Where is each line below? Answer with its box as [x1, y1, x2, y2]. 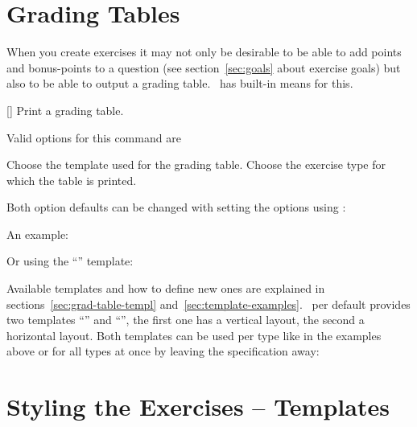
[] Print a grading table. [6, 101, 124, 118]
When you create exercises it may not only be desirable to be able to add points [6, 43, 402, 60]
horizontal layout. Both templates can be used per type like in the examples [6, 326, 382, 343]
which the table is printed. [6, 171, 137, 188]
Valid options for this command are [6, 129, 181, 146]
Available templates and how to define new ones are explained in [6, 280, 325, 297]
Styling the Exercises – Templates [6, 390, 390, 423]
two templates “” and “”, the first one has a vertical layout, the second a [6, 311, 365, 328]
